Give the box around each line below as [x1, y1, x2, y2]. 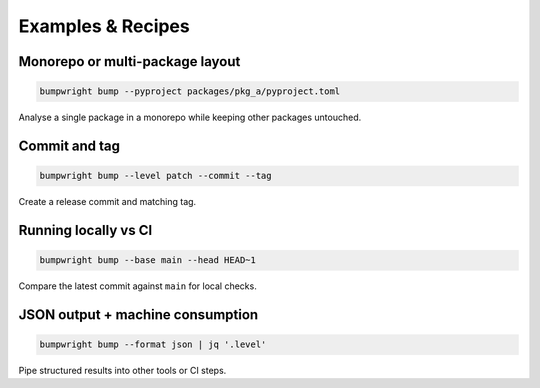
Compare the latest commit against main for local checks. [18, 280, 257, 292]
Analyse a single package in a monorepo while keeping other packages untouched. [18, 111, 362, 124]
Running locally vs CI [18, 221, 153, 239]
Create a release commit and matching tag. [18, 196, 197, 208]
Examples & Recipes [18, 15, 190, 37]
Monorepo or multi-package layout [18, 53, 241, 70]
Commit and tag [18, 137, 120, 154]
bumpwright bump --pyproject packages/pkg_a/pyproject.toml [39, 86, 341, 97]
